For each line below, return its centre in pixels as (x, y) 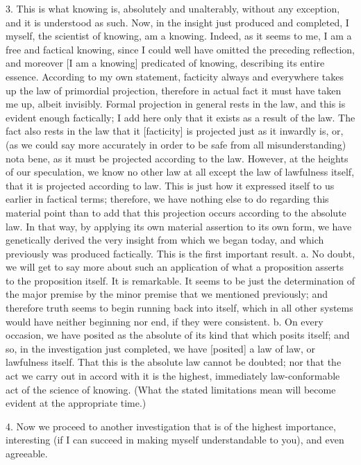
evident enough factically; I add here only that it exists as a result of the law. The (180, 117)
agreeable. (27, 453)
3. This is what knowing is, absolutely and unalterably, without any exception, (173, 8)
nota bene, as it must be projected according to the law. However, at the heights (177, 158)
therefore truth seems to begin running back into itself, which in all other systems (179, 308)
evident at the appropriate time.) (76, 403)
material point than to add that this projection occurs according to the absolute (176, 212)
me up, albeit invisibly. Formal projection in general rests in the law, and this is (176, 104)
